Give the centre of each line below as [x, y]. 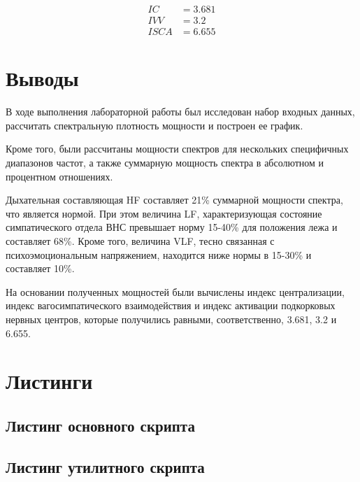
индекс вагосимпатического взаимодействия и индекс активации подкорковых [171, 305]
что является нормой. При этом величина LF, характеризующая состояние [164, 213]
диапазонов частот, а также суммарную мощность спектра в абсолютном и [165, 162]
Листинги [49, 381]
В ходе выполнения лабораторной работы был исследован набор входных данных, [180, 112]
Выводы [42, 78]
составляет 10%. [40, 268]
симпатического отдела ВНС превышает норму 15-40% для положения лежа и [172, 227]
